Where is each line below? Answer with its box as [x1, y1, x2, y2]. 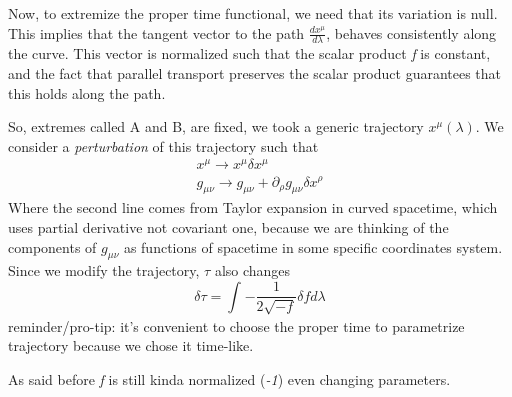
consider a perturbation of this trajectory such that [8, 135, 319, 156]
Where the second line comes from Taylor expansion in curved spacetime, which [8, 197, 498, 218]
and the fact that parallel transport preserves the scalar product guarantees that [8, 63, 502, 84]
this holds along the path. [8, 82, 166, 103]
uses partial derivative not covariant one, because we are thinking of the [8, 216, 449, 237]
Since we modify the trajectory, [8, 260, 200, 281]
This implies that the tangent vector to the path [8, 22, 305, 43]
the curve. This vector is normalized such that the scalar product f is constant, [8, 43, 491, 64]
